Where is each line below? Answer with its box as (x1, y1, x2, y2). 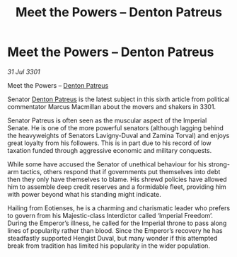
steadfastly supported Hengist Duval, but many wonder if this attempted (7, 234, 218, 242)
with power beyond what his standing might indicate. (7, 190, 161, 198)
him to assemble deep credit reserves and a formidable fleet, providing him (7, 182, 226, 191)
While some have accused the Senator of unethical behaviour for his (7, 160, 207, 169)
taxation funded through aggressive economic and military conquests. (7, 146, 212, 154)
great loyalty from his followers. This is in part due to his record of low (7, 139, 212, 147)
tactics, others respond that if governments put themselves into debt (20, 167, 221, 176)
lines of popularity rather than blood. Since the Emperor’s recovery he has (7, 226, 223, 234)
